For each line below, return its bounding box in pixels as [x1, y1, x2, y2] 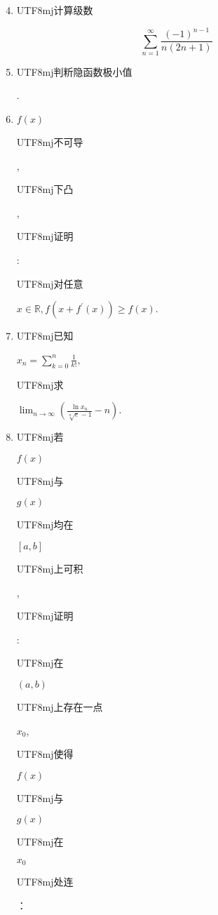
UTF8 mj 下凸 [16, 182, 74, 196]
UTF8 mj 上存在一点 [16, 699, 103, 714]
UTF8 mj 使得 [16, 747, 74, 761]
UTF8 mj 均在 [16, 517, 74, 532]
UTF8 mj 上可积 [16, 561, 83, 575]
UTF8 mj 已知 [16, 328, 74, 343]
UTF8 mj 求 [16, 377, 64, 392]
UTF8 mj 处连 [16, 874, 74, 889]
